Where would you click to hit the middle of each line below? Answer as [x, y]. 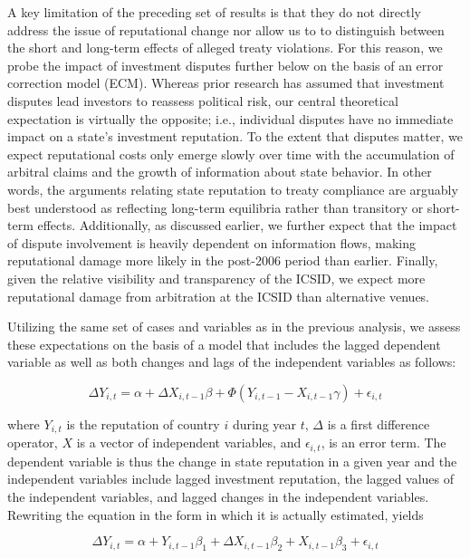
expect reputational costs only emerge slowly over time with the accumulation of [231, 154]
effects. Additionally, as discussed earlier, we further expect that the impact [247, 225]
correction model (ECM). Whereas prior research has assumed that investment [226, 83]
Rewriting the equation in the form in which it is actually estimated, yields [216, 514]
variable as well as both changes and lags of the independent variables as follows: [232, 362]
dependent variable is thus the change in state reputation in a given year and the [232, 461]
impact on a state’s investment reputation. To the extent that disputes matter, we [235, 136]
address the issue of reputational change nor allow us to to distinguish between [226, 29]
